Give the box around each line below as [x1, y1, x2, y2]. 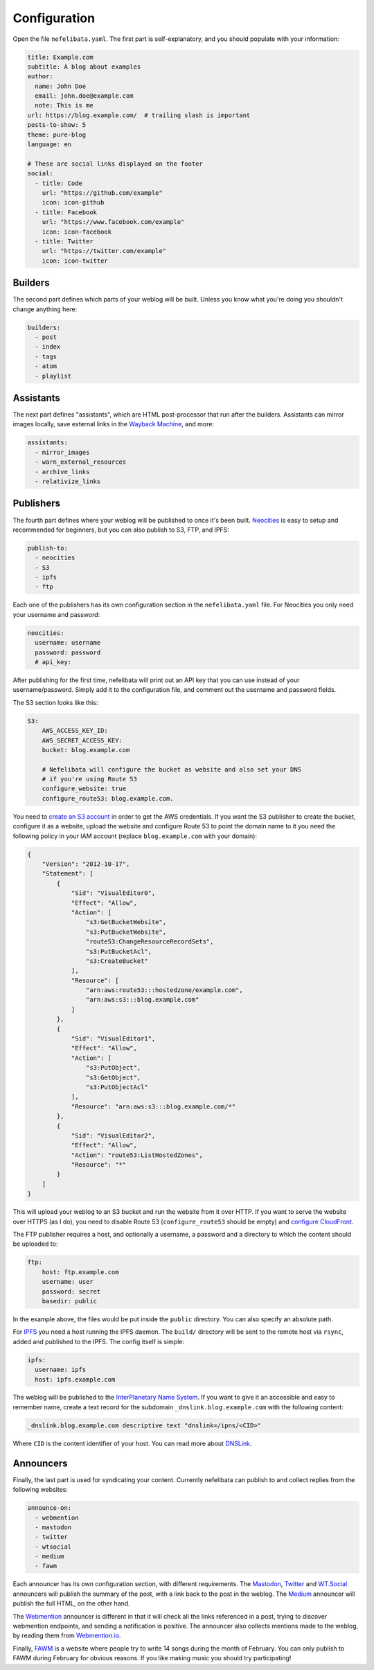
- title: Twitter [35, 237, 93, 245]
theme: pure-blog [27, 130, 87, 139]
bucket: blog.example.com [42, 746, 130, 754]
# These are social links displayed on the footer [27, 159, 204, 168]
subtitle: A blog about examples [27, 62, 141, 71]
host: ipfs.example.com [35, 1375, 116, 1383]
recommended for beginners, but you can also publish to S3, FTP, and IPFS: [12, 525, 230, 534]
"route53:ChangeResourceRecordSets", [85, 938, 214, 946]
